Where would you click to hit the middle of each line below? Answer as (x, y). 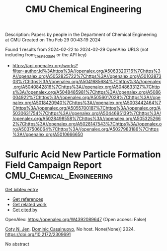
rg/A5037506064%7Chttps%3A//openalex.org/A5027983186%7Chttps (85, 129)
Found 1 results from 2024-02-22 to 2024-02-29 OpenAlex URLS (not (77, 50)
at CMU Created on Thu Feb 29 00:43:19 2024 (53, 40)
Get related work (30, 204)
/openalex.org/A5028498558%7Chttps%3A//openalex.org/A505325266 (86, 119)
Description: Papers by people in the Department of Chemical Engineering (81, 35)
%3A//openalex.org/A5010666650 (48, 134)
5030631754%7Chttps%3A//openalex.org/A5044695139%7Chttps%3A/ (87, 113)
